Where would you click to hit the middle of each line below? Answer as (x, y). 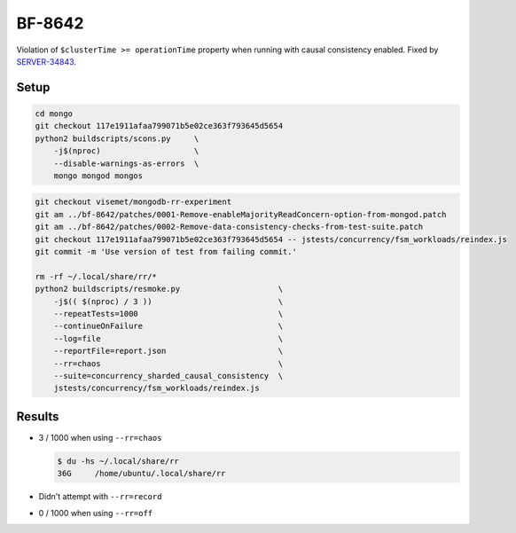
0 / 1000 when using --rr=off (96, 513)
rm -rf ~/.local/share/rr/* (96, 276)
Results (38, 416)
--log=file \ (168, 338)
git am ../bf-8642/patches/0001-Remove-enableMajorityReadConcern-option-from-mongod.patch (241, 214)
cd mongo (54, 114)
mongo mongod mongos (98, 176)
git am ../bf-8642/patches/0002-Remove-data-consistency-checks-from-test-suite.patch (229, 227)
